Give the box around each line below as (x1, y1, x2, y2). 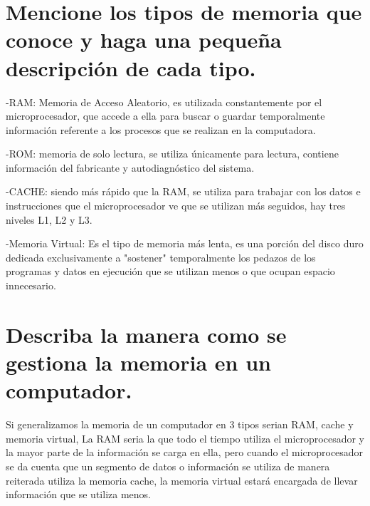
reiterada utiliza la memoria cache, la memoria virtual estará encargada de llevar (6, 473, 358, 487)
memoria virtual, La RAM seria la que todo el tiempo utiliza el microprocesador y (6, 430, 364, 445)
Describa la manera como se (6, 319, 287, 348)
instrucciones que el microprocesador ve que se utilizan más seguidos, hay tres (6, 198, 346, 213)
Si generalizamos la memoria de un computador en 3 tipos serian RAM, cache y (6, 417, 354, 432)
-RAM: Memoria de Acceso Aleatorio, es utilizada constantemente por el (6, 94, 322, 109)
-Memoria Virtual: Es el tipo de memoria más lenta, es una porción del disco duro (6, 236, 364, 251)
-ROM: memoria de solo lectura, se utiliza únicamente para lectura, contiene (6, 146, 339, 161)
